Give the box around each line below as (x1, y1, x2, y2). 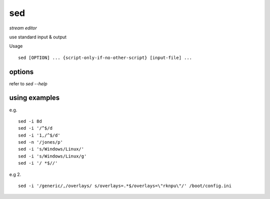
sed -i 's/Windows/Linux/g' (18, 153, 87, 159)
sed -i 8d (18, 118, 42, 124)
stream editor (9, 25, 37, 31)
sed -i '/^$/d (18, 125, 52, 131)
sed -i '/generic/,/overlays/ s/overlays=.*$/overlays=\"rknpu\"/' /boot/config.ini (18, 183, 232, 189)
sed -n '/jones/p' (18, 140, 63, 145)
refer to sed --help (9, 80, 47, 87)
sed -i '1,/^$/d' (18, 132, 60, 138)
